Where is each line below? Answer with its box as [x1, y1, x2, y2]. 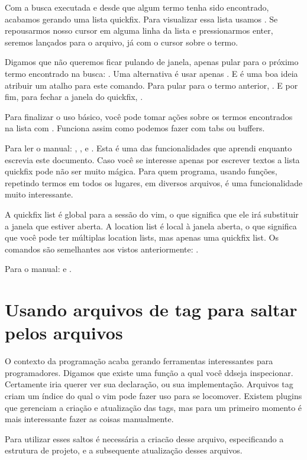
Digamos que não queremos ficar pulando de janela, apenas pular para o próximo [5, 56, 299, 68]
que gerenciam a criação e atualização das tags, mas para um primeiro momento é [5, 401, 302, 413]
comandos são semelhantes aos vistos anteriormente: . [5, 242, 199, 255]
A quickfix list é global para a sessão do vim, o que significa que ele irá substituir [5, 208, 299, 220]
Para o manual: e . [5, 263, 72, 275]
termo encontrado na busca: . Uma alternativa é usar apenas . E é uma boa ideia [5, 67, 298, 79]
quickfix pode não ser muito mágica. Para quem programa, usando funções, [5, 165, 277, 177]
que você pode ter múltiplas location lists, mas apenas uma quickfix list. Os [5, 231, 279, 244]
